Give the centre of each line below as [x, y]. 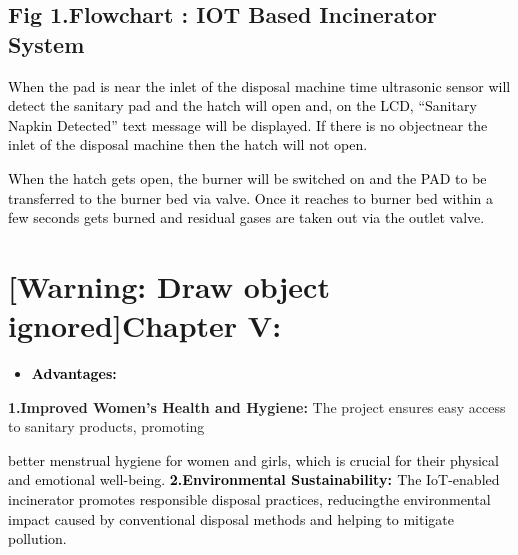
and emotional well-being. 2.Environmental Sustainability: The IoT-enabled [254, 479]
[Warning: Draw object [169, 285]
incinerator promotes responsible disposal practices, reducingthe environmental [249, 499]
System [46, 43]
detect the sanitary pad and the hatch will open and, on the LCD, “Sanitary [242, 105]
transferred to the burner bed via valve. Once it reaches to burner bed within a [251, 197]
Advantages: [74, 373]
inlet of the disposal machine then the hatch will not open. [188, 144]
